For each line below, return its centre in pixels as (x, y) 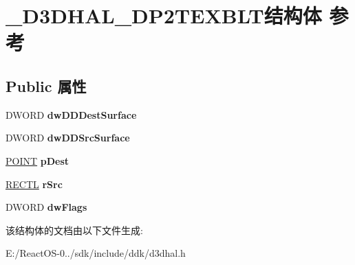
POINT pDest (37, 160)
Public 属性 (46, 85)
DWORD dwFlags (46, 207)
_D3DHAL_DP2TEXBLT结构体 (164, 15)
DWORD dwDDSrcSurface (68, 138)
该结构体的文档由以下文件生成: (74, 230)
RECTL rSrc (34, 184)
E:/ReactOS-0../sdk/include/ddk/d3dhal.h (96, 253)
